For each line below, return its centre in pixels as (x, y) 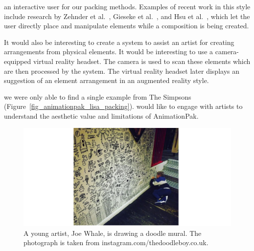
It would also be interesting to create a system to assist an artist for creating (119, 42)
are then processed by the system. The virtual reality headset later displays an (122, 71)
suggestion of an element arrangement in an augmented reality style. (106, 80)
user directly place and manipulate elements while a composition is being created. (127, 26)
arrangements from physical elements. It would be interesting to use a (109, 52)
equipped (18, 61)
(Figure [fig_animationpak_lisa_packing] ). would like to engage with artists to (123, 106)
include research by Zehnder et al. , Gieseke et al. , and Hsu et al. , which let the (127, 16)
